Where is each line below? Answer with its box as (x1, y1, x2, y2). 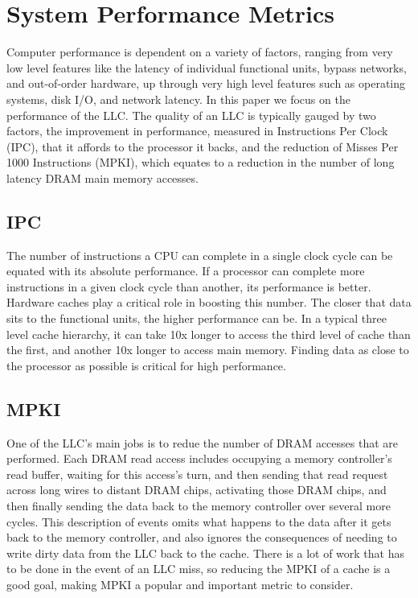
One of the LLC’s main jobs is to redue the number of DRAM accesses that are (6, 434, 399, 451)
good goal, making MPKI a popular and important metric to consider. (6, 575, 354, 592)
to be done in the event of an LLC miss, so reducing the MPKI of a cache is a (6, 560, 391, 577)
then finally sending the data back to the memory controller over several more (6, 497, 391, 513)
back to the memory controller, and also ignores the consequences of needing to (6, 529, 397, 546)
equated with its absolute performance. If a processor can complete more (6, 262, 365, 279)
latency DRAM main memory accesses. (6, 169, 199, 186)
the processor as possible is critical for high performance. (6, 357, 286, 373)
